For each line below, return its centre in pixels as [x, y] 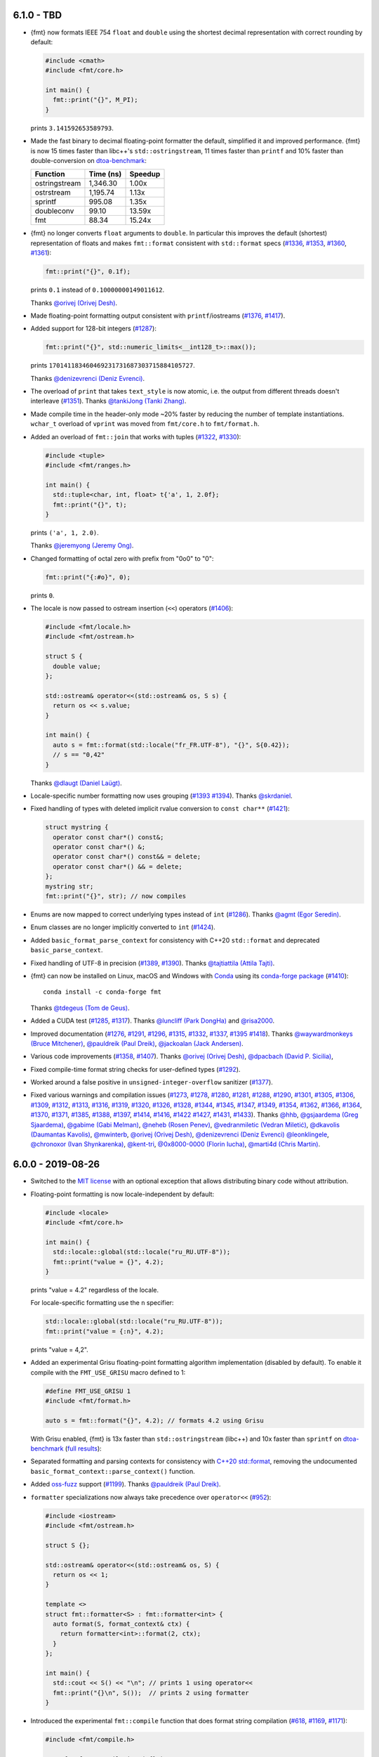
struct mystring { [77, 827]
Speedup [145, 174]
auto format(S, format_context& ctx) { [121, 1624]
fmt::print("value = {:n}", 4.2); [105, 1331]
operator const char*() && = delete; [118, 867]
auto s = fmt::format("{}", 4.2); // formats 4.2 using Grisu [154, 1420]
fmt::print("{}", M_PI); [95, 100]
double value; [77, 666]
